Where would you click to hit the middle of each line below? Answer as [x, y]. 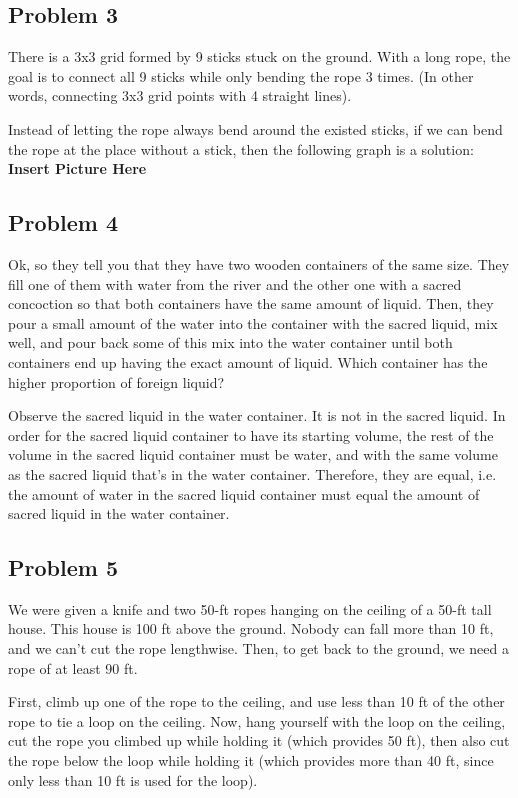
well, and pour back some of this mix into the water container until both [230, 342]
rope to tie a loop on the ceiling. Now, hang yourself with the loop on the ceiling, [257, 720]
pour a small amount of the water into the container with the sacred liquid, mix [253, 322]
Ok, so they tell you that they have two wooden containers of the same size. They [259, 263]
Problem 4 [63, 222]
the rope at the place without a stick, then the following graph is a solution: [241, 148]
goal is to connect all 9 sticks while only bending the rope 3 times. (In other [241, 75]
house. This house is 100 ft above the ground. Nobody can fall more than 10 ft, [251, 628]
